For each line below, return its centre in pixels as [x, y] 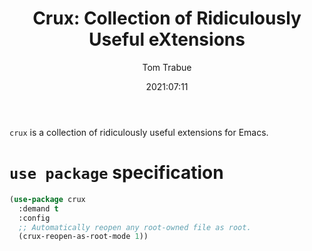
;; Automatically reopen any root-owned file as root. [135, 227]
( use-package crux [47, 199]
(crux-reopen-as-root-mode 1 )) [83, 237]
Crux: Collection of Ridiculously [167, 18]
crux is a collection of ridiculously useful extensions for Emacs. [139, 132]
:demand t [38, 208]
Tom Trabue [167, 67]
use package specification [116, 173]
